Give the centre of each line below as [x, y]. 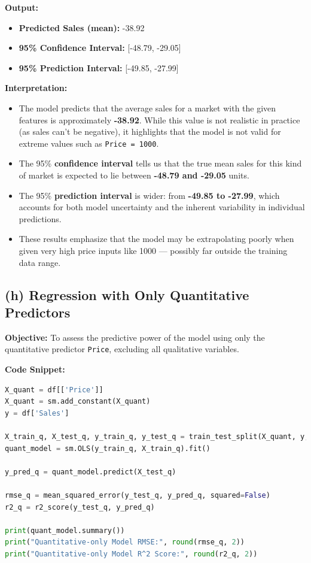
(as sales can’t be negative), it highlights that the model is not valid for [150, 131]
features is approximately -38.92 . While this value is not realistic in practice [159, 119]
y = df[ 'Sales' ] [37, 413]
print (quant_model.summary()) [65, 530]
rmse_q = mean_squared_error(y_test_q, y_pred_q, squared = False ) [138, 495]
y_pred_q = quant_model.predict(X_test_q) [91, 472]
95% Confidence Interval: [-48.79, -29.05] [100, 48]
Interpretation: [36, 88]
